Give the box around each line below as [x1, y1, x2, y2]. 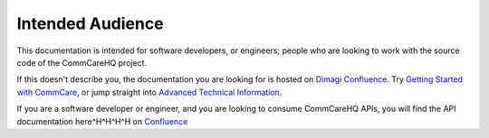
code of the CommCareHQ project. [16, 57, 148, 68]
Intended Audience [16, 14, 164, 33]
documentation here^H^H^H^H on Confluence [16, 115, 188, 126]
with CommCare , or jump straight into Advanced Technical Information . [16, 87, 283, 97]
